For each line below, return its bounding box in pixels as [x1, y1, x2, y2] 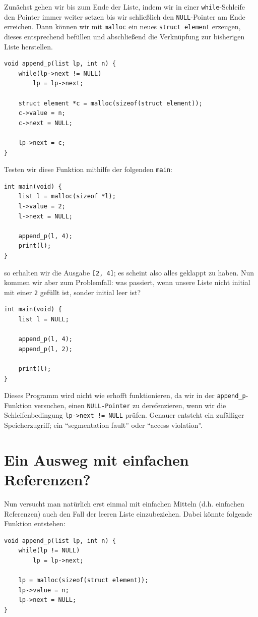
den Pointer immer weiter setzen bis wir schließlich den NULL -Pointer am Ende [4, 11, 245, 22]
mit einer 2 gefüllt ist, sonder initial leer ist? [4, 287, 141, 297]
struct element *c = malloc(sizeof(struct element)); [18, 99, 203, 107]
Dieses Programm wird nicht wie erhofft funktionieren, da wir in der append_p [4, 390, 246, 401]
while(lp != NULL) [18, 547, 80, 554]
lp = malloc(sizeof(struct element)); [18, 577, 149, 584]
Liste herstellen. [4, 41, 53, 51]
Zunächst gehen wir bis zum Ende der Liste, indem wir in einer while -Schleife [4, 2, 245, 12]
